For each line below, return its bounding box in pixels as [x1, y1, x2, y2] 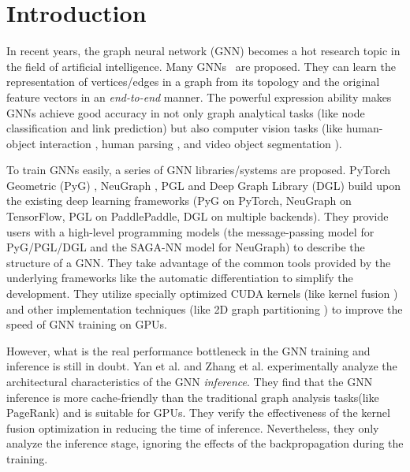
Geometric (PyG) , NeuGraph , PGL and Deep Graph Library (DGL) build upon [6, 177, 401, 193]
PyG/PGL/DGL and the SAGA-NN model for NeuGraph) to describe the [6, 239, 365, 255]
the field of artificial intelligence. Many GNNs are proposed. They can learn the [6, 58, 396, 74]
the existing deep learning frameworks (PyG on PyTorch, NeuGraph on [6, 192, 352, 209]
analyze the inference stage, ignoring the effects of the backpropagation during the [6, 435, 404, 452]
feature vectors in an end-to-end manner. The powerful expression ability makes [6, 88, 392, 105]
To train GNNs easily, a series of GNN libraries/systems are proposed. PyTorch [6, 162, 391, 178]
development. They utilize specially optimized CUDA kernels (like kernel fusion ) [6, 285, 398, 302]
